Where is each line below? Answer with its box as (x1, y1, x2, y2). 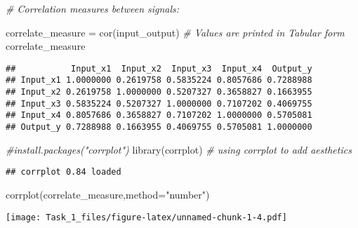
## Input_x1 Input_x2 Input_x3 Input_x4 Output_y (6, 63, 312, 74)
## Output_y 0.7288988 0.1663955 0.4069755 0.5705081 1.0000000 (6, 122, 312, 133)
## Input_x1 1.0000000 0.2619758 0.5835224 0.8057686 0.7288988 (6, 75, 312, 86)
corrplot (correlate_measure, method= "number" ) (6, 187, 210, 201)
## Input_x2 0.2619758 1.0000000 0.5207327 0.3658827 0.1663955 (6, 87, 312, 98)
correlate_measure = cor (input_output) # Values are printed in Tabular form (6, 25, 345, 39)
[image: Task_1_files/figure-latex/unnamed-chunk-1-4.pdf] (6, 212, 287, 222)
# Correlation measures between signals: (6, 1, 180, 15)
